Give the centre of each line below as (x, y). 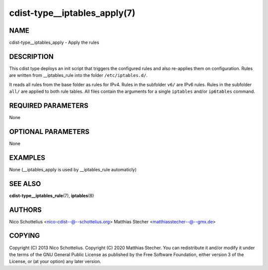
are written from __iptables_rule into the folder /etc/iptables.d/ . (78, 75)
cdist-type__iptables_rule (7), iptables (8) (52, 196)
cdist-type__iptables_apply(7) (72, 13)
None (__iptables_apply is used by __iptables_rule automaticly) (73, 169)
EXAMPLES (27, 158)
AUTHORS (26, 210)
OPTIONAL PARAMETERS (49, 132)
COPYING (25, 236)
